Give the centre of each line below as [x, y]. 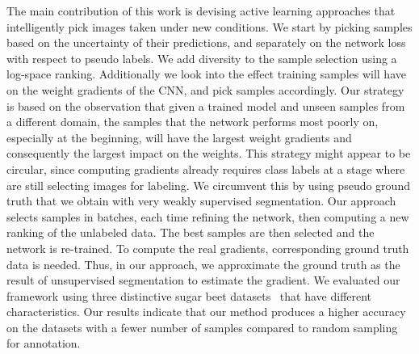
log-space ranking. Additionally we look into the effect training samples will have [206, 74]
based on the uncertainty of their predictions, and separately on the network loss [206, 42]
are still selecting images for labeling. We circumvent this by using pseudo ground [208, 185]
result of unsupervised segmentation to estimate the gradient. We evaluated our [203, 280]
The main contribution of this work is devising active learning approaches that [201, 11]
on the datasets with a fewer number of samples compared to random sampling [202, 327]
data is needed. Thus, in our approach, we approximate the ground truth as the [203, 264]
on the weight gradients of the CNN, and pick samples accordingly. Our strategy [205, 89]
